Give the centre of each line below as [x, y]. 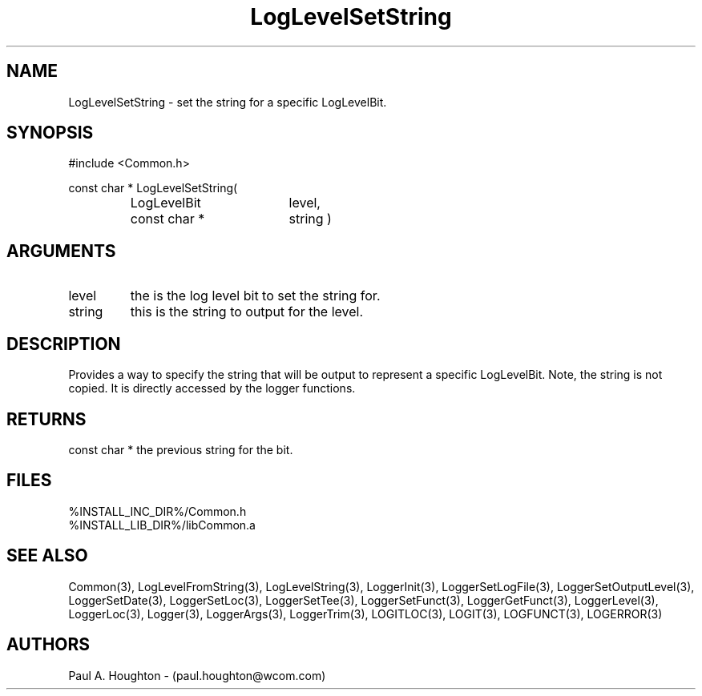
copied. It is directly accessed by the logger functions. [212, 388]
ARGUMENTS [61, 251]
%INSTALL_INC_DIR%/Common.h [157, 511]
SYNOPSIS [50, 133]
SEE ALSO [47, 556]
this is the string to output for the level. [247, 312]
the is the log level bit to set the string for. [255, 296]
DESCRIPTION [64, 344]
